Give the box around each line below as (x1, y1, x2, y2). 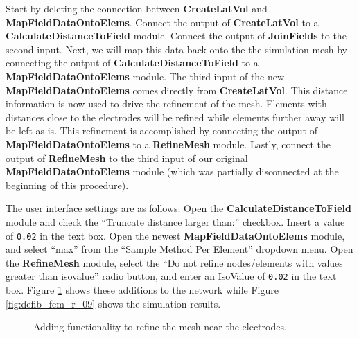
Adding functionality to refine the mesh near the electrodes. (33, 319, 287, 334)
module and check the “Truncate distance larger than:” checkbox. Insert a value (6, 214, 345, 229)
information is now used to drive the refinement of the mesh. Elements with (6, 96, 327, 111)
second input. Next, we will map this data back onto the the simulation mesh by (6, 42, 348, 56)
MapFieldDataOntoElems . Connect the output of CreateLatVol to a (6, 15, 319, 29)
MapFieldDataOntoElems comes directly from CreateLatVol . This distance (6, 82, 348, 97)
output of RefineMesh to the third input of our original (6, 150, 248, 165)
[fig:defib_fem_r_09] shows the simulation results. (6, 296, 221, 310)
